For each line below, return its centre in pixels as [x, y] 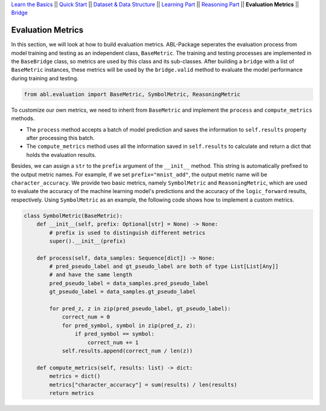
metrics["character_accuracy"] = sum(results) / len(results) [143, 384]
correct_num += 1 [113, 342]
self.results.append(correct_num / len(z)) [127, 351]
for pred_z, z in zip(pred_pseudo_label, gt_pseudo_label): [140, 309]
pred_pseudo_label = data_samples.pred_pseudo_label [129, 283]
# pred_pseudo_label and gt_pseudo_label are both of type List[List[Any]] [164, 266]
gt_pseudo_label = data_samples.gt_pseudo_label [123, 292]
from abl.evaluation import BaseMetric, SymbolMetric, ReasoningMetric [132, 94]
